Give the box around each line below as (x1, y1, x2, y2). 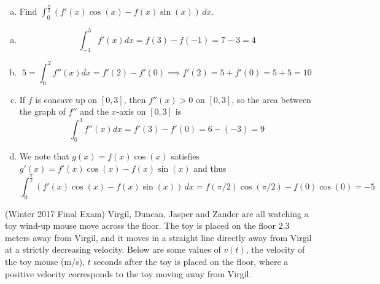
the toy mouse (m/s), (5, 255, 85, 267)
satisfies (171, 150, 200, 163)
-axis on (116, 105, 146, 118)
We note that (19, 150, 69, 163)
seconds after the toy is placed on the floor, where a (93, 255, 289, 267)
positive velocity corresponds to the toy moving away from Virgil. (5, 267, 252, 280)
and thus (193, 161, 227, 174)
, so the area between (231, 93, 311, 106)
